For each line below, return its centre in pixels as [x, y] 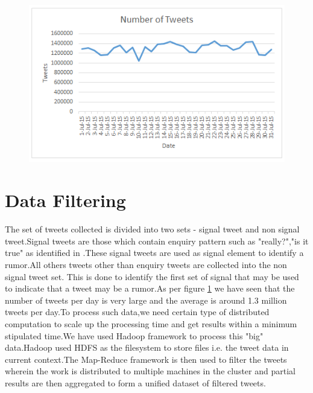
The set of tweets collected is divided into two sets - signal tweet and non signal [152, 229]
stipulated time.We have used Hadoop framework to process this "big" [134, 335]
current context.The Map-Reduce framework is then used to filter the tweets [146, 359]
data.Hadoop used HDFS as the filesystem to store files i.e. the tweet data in [147, 347]
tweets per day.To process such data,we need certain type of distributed [137, 312]
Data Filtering [65, 200]
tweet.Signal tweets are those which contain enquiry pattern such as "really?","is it [157, 241]
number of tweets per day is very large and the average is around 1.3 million [146, 300]
